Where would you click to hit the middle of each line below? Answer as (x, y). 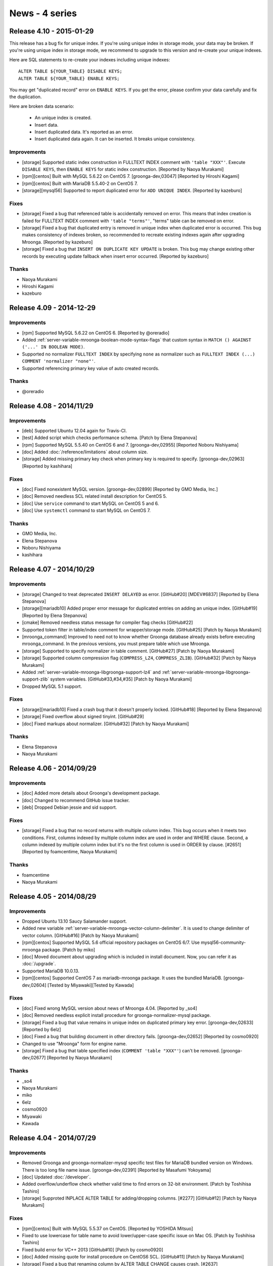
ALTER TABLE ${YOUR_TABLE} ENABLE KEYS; (69, 78)
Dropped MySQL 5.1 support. (52, 686)
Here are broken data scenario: (42, 106)
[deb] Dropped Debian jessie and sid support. (70, 807)
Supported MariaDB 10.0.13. (51, 971)
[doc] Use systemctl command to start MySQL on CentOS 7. (86, 510)
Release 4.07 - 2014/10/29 (52, 569)
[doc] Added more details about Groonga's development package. (91, 793)
